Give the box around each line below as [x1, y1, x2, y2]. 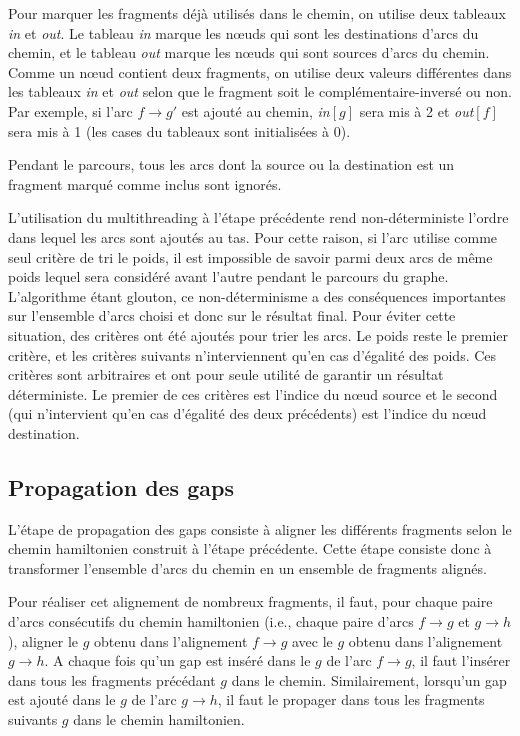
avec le [292, 630, 333, 651]
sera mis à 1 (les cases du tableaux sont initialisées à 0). [8, 120, 351, 141]
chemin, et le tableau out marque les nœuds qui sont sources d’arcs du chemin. [8, 42, 490, 63]
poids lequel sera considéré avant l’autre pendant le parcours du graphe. [8, 266, 449, 287]
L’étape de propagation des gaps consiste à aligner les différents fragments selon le [8, 518, 512, 539]
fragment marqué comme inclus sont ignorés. [8, 173, 282, 194]
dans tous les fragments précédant [8, 669, 216, 690]
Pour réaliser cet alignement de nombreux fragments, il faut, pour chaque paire [8, 591, 493, 612]
